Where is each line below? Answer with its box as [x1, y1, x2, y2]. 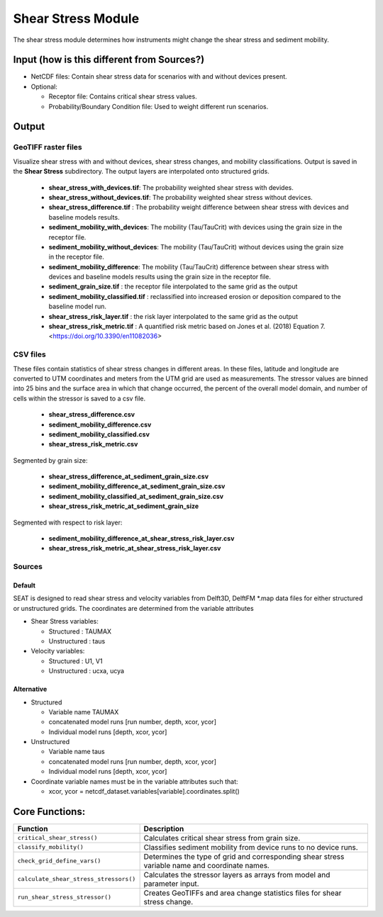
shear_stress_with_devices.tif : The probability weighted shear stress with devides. [48, 183, 294, 191]
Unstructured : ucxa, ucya [48, 667, 124, 675]
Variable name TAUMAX [48, 707, 119, 716]
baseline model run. [48, 302, 106, 311]
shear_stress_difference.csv [48, 410, 135, 419]
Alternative [13, 685, 48, 694]
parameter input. [143, 879, 199, 889]
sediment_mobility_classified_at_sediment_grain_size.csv [48, 492, 223, 500]
